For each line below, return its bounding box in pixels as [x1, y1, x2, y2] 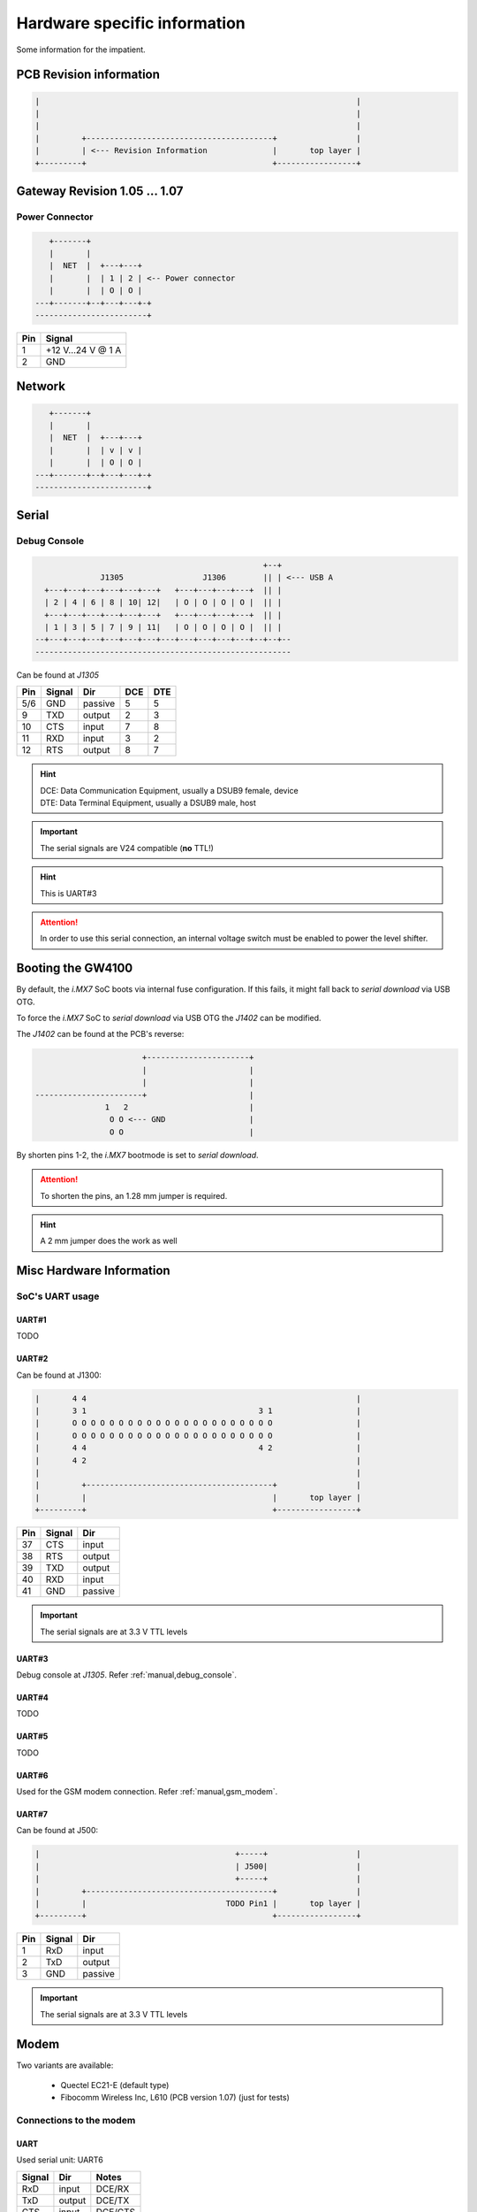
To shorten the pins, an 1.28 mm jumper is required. [40, 1190, 228, 1201]
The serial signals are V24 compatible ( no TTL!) [40, 842, 214, 853]
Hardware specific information [16, 13, 246, 33]
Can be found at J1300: [16, 1370, 102, 1380]
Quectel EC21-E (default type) [60, 2080, 170, 2091]
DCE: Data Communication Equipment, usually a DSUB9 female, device [40, 785, 299, 795]
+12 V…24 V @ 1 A [45, 343, 122, 356]
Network [16, 379, 66, 394]
